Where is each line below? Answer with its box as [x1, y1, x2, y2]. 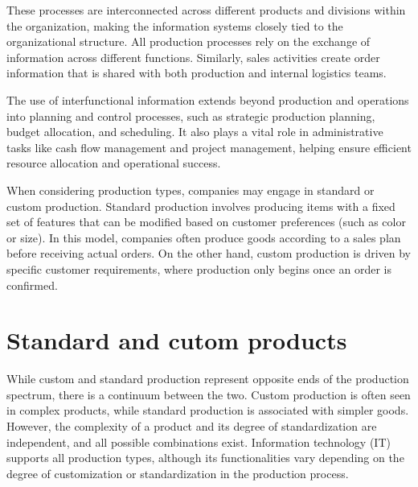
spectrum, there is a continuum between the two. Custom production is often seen [6, 386, 411, 402]
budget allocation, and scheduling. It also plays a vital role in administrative [6, 123, 383, 140]
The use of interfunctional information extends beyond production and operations [6, 91, 409, 108]
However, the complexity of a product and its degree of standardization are [6, 418, 377, 434]
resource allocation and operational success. [6, 155, 221, 171]
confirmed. [6, 276, 58, 293]
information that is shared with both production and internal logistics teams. [6, 64, 387, 81]
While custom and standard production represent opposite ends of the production [6, 370, 409, 387]
